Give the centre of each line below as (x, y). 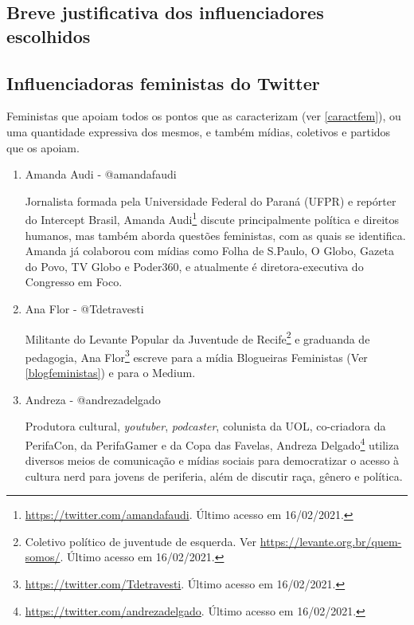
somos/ (43, 557)
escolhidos (49, 35)
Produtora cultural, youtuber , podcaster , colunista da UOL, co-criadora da (205, 426)
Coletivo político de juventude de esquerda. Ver (141, 541)
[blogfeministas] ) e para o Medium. (110, 373)
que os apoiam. (43, 147)
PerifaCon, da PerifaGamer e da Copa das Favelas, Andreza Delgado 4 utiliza (212, 443)
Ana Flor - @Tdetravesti (84, 308)
